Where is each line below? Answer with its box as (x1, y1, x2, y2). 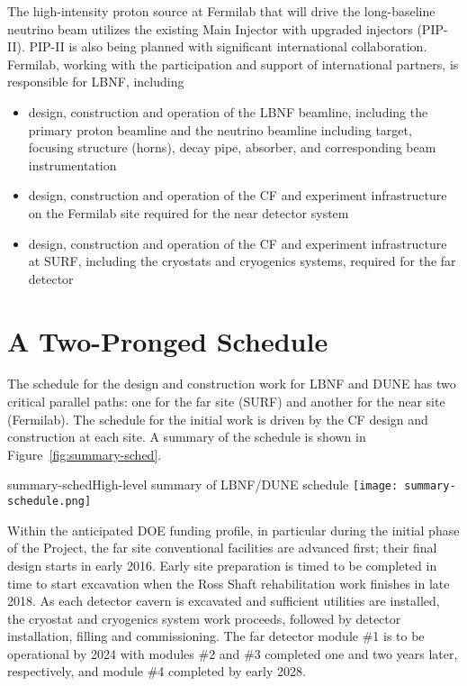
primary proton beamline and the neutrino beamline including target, (28, 120, 412, 139)
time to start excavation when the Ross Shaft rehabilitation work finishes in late (7, 573, 450, 592)
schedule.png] (7, 495, 92, 508)
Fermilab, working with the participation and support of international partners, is (7, 54, 459, 73)
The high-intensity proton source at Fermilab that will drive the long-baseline (7, 2, 436, 20)
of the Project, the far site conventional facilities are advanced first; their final (7, 538, 437, 557)
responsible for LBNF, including (7, 72, 184, 91)
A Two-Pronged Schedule (7, 322, 328, 359)
